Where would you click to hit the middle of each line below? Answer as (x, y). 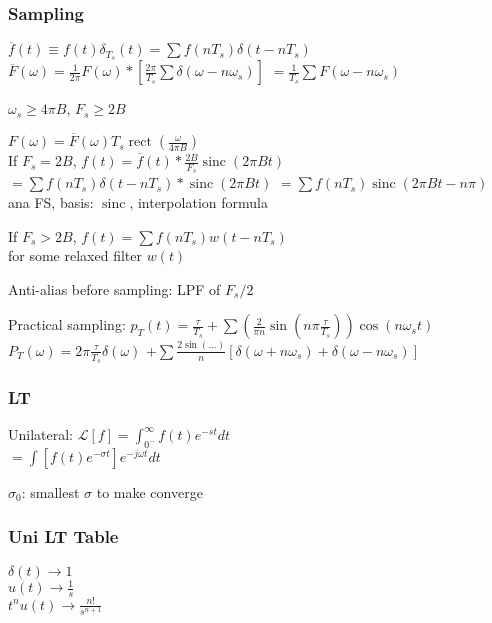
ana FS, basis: (51, 201)
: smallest (50, 491)
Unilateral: (41, 434)
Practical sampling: (67, 324)
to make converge (149, 491)
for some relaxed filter (75, 255)
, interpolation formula (198, 201)
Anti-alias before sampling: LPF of (114, 288)
